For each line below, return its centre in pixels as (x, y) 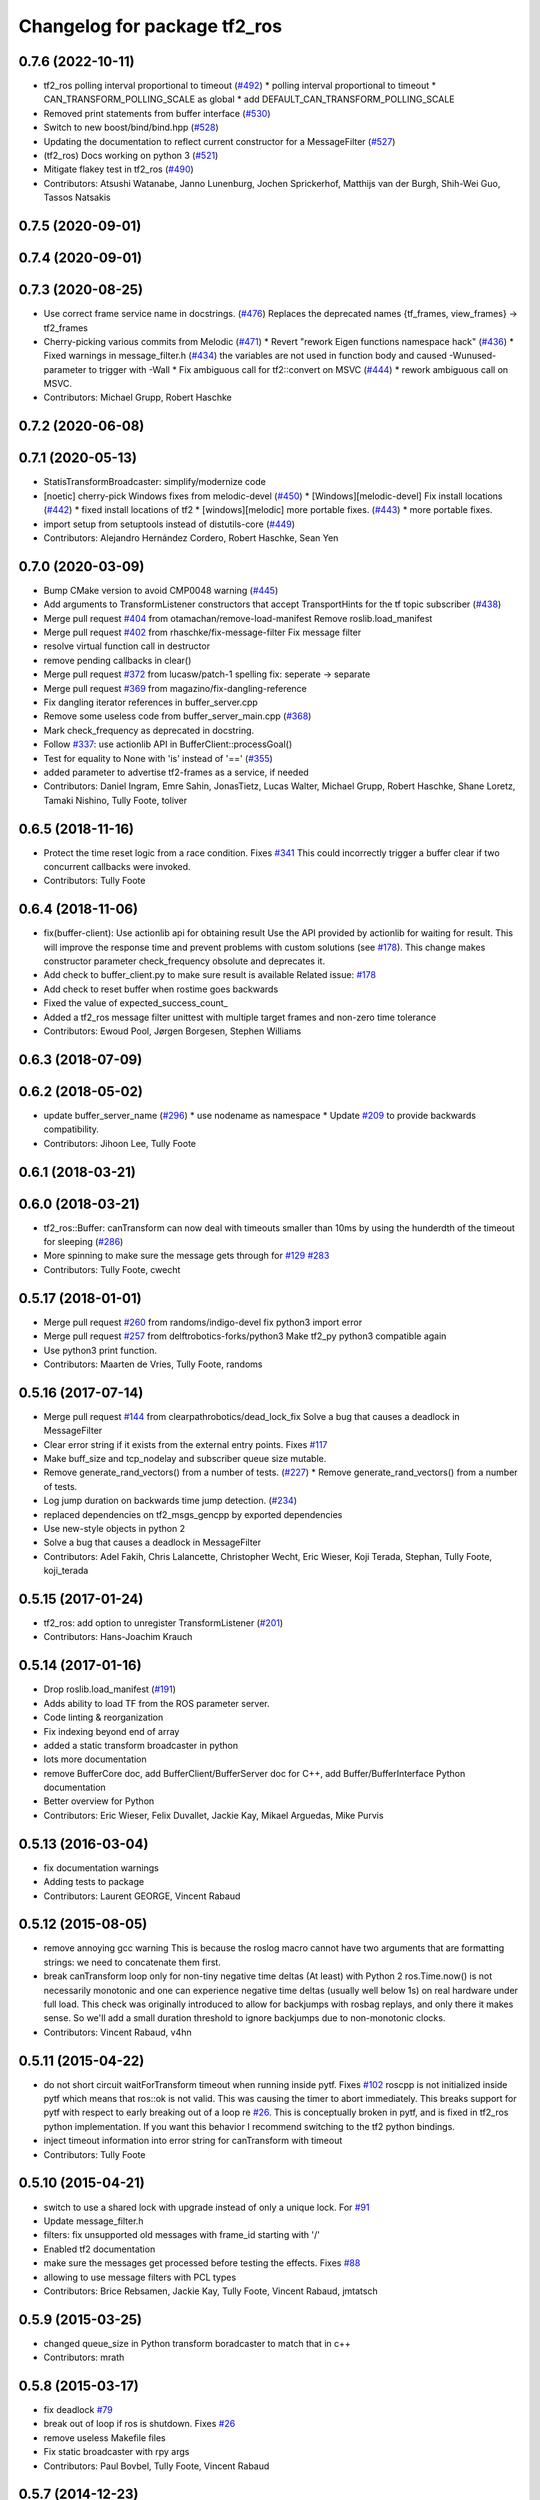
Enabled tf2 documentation (99, 2249)
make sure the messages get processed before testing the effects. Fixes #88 (202, 2263)
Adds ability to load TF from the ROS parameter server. (156, 1703)
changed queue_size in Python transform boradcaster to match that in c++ (197, 2343)
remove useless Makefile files (104, 2437)
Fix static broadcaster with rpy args (116, 2452)
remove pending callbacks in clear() (117, 660)
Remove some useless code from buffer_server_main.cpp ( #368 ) (177, 716)
